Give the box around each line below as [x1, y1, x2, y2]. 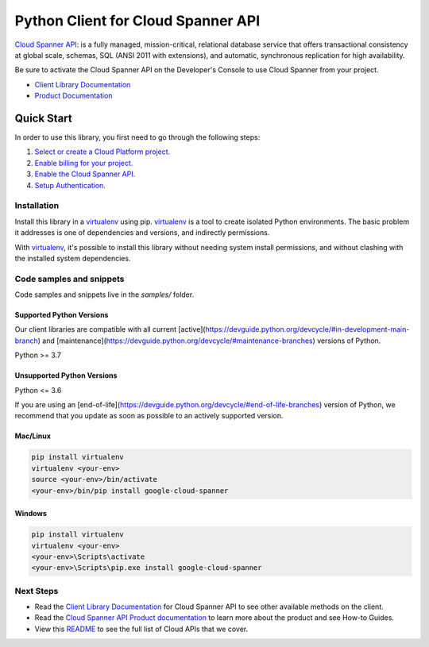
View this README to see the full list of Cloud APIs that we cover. [34, 624, 249, 634]
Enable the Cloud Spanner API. [34, 169, 136, 179]
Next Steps [14, 585, 59, 596]
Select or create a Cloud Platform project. [34, 147, 171, 156]
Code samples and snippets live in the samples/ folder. [14, 290, 195, 299]
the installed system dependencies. [14, 253, 131, 263]
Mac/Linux [14, 431, 52, 441]
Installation [14, 200, 60, 211]
